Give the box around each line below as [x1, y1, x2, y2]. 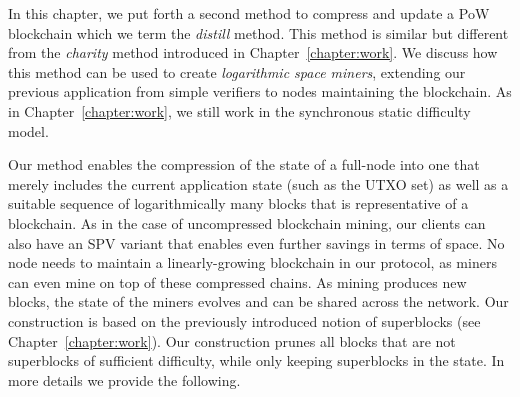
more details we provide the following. [8, 369, 241, 390]
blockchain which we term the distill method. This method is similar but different [8, 22, 509, 43]
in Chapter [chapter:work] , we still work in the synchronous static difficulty [8, 100, 471, 121]
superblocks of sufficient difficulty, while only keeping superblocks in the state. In [8, 350, 505, 371]
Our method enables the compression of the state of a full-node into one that [8, 154, 480, 175]
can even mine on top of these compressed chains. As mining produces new [8, 271, 467, 292]
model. [8, 120, 49, 141]
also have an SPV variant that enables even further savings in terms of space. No [8, 232, 505, 253]
